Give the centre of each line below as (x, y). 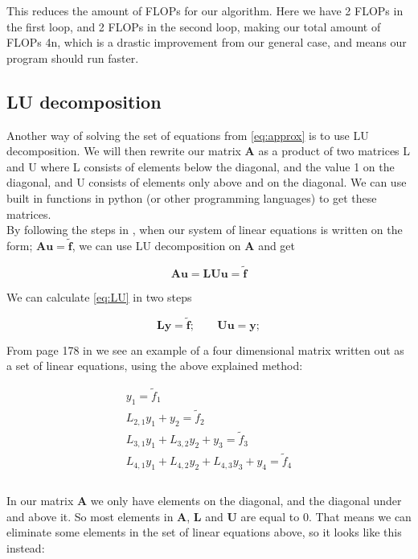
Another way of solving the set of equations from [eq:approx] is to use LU (188, 135)
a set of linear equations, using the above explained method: (155, 366)
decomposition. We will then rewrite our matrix (124, 151)
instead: (26, 547)
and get (277, 245)
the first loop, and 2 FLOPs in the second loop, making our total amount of (194, 26)
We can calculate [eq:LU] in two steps (99, 296)
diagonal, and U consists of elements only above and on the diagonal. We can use (207, 182)
